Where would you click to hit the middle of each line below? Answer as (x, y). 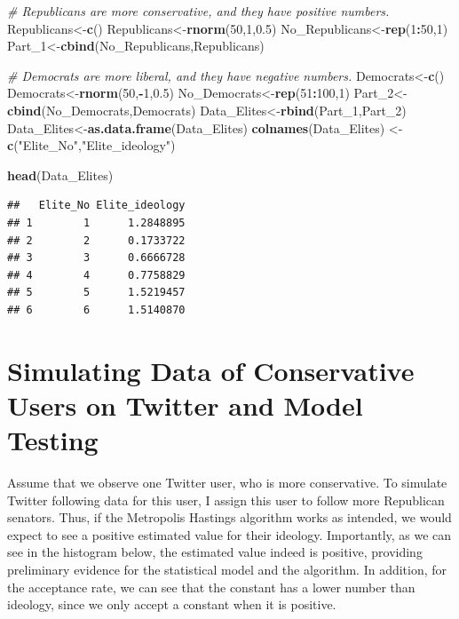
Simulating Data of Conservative (211, 370)
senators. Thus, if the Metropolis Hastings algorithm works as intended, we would (229, 517)
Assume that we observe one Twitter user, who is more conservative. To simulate (227, 482)
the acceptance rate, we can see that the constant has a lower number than (211, 587)
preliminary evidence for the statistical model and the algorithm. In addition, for (227, 569)
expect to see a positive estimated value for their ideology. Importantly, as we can (229, 534)
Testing (53, 440)
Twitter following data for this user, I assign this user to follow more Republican (226, 500)
